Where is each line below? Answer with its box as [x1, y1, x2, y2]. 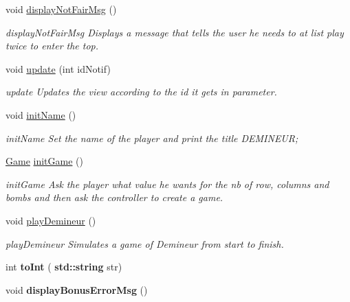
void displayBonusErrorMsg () [6, 282, 148, 297]
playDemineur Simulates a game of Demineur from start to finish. [6, 236, 284, 251]
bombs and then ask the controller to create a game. [6, 190, 223, 205]
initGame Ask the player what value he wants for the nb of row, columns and [6, 176, 329, 191]
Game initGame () [6, 154, 83, 168]
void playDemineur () [6, 213, 96, 227]
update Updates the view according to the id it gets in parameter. [6, 84, 277, 99]
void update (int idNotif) [6, 61, 111, 75]
